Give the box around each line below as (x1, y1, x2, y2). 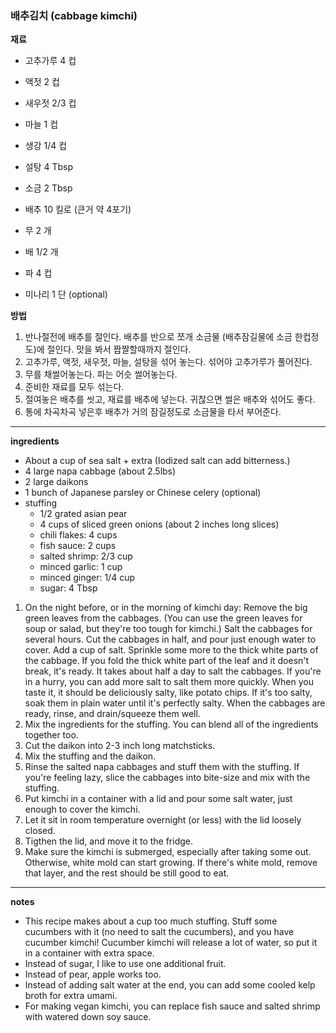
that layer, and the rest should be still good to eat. (24, 867, 230, 879)
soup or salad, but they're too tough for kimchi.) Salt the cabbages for (24, 623, 313, 635)
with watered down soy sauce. (24, 1011, 152, 1023)
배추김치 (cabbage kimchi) (10, 8, 138, 22)
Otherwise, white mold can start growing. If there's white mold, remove (24, 857, 318, 869)
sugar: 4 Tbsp (39, 582, 98, 594)
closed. (24, 825, 56, 837)
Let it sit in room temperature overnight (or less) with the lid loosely (24, 814, 302, 826)
